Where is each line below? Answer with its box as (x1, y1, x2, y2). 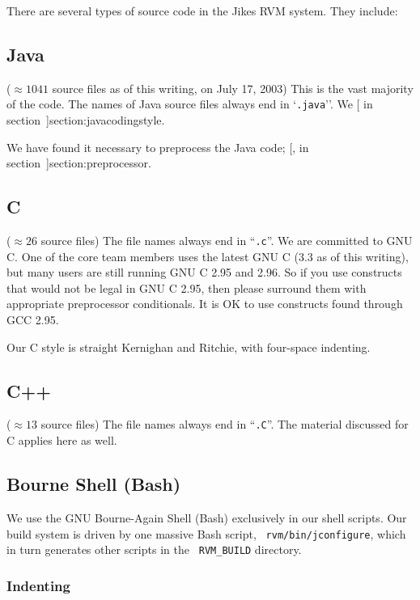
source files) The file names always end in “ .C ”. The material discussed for (40, 416, 409, 433)
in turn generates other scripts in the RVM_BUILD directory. (6, 541, 302, 558)
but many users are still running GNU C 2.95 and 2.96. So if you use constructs (6, 264, 402, 281)
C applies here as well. (6, 432, 117, 449)
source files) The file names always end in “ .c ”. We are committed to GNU (40, 232, 413, 249)
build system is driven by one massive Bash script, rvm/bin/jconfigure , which (6, 525, 406, 542)
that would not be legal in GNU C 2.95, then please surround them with (6, 279, 367, 296)
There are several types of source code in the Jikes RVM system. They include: (6, 2, 398, 19)
